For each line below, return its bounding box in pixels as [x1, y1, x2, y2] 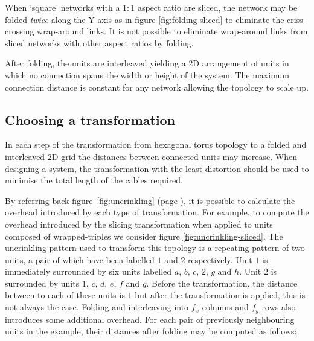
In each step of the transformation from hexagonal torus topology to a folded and [5, 138, 307, 151]
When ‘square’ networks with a [5, 1, 120, 13]
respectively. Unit [188, 253, 252, 266]
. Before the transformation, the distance [146, 276, 298, 289]
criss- [287, 13, 306, 25]
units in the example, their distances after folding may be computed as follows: [5, 325, 297, 337]
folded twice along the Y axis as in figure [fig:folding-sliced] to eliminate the [5, 13, 284, 25]
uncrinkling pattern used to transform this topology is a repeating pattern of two [5, 241, 305, 254]
